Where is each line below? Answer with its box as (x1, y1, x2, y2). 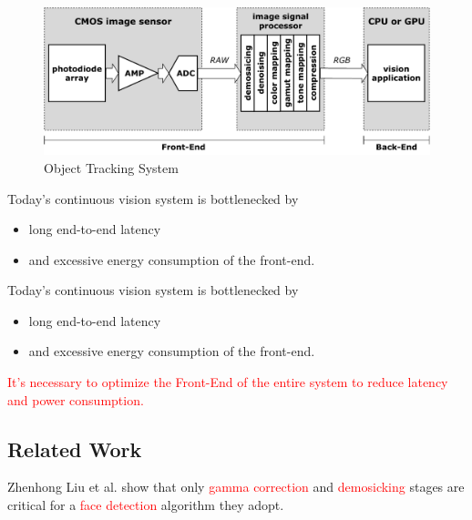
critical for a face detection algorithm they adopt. (7, 495, 284, 515)
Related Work (7, 434, 142, 463)
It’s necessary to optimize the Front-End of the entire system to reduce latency (7, 372, 448, 392)
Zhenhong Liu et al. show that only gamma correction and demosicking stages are (7, 477, 465, 496)
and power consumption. (7, 390, 144, 409)
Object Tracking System (44, 158, 179, 177)
